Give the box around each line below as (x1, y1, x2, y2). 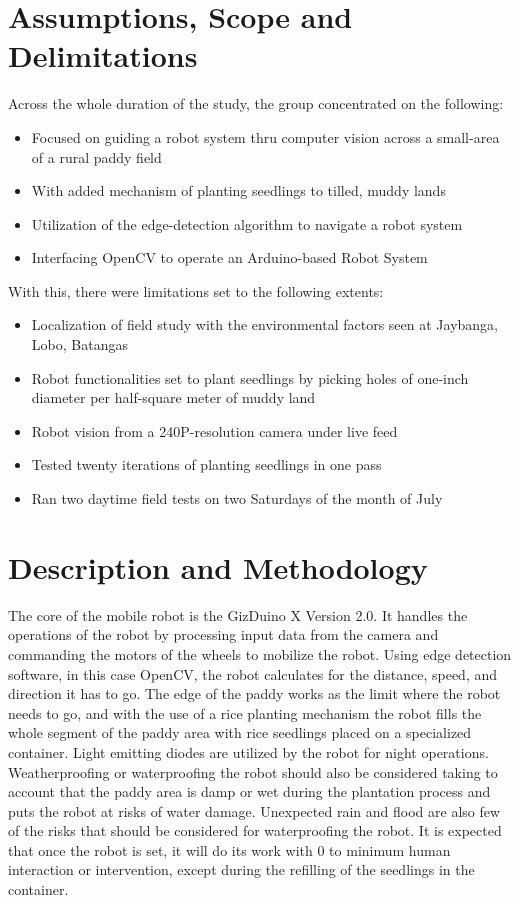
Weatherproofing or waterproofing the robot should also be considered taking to (8, 761, 498, 782)
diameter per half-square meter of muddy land (31, 387, 316, 408)
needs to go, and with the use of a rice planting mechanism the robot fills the (8, 702, 482, 723)
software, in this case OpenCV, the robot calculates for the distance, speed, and (8, 663, 498, 684)
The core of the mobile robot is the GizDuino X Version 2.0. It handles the (8, 604, 468, 625)
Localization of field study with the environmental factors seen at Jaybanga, (31, 314, 499, 335)
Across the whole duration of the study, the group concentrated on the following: (8, 93, 504, 114)
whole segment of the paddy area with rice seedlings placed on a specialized (8, 722, 472, 743)
